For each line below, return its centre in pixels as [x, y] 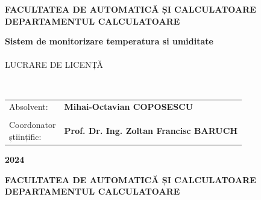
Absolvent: [29, 107]
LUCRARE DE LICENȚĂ [54, 65]
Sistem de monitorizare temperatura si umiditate [109, 41]
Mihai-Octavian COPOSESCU [129, 107]
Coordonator [33, 125]
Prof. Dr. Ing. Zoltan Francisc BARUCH [151, 131]
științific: [25, 136]
